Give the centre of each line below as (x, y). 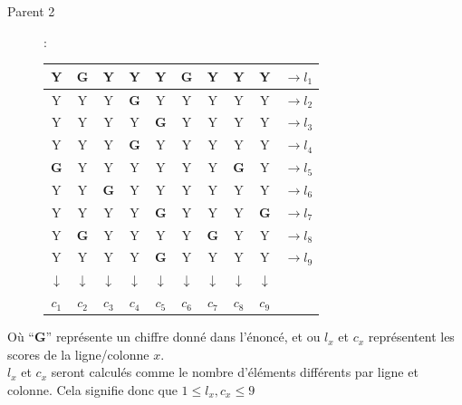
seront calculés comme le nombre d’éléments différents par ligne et (235, 372)
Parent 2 (31, 11)
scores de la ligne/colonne (78, 354)
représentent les (411, 337)
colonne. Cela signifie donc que (92, 390)
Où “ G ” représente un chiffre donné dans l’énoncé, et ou (164, 337)
